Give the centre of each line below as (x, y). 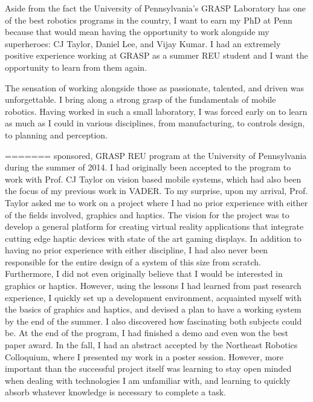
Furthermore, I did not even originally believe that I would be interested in (144, 274)
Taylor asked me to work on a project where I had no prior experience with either (156, 202)
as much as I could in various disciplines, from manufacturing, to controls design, (155, 123)
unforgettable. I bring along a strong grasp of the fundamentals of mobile (140, 99)
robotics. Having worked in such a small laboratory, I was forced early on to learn (156, 111)
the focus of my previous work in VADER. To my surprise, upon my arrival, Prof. (156, 191)
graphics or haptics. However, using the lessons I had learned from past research (153, 286)
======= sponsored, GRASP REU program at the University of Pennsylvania (156, 155)
